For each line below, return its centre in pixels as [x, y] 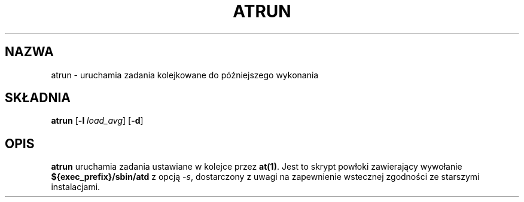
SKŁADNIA [38, 98]
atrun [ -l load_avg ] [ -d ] [97, 121]
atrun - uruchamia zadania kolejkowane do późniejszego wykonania [185, 75]
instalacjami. [76, 187]
